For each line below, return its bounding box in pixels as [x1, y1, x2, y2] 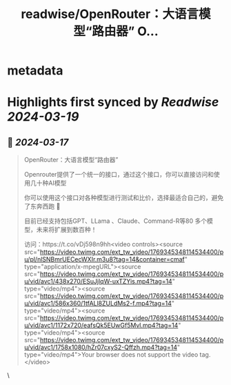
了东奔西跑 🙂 [23, 202, 61, 210]
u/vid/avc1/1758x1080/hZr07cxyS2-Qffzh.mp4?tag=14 [23, 343, 178, 352]
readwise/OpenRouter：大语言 [20, 6, 199, 22]
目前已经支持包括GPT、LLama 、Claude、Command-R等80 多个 [23, 217, 208, 225]
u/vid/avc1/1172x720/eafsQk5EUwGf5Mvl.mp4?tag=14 [23, 322, 179, 330]
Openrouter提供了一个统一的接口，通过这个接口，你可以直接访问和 [23, 170, 214, 179]
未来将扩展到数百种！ [36, 226, 97, 234]
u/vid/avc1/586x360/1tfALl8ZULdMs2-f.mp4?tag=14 [23, 299, 172, 308]
